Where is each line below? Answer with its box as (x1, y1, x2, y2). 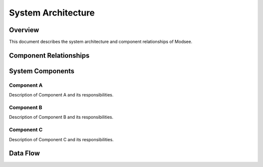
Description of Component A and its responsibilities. (9, 92, 114, 98)
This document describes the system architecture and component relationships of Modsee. (9, 39, 192, 45)
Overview (9, 26, 39, 34)
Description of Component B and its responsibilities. (9, 114, 113, 120)
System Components (9, 67, 75, 75)
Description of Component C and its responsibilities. (9, 136, 114, 142)
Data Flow (9, 149, 40, 158)
